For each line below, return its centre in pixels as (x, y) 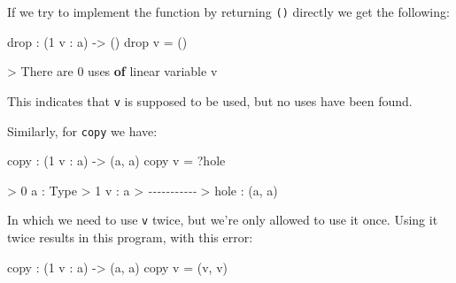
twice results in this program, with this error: (130, 237)
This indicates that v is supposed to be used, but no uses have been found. (210, 100)
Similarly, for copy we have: (82, 130)
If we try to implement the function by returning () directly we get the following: (228, 11)
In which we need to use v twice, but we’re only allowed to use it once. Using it (223, 220)
